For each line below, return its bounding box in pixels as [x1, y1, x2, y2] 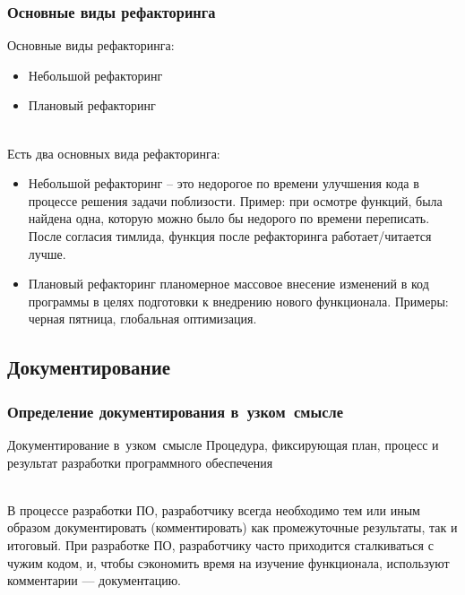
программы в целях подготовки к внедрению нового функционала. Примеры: [28, 291, 449, 310]
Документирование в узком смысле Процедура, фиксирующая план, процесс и [7, 435, 439, 453]
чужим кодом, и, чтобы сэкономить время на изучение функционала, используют [7, 553, 450, 572]
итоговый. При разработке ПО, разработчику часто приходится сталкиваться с [7, 535, 434, 554]
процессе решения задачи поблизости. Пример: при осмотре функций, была [28, 191, 443, 210]
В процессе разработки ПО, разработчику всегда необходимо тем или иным [7, 500, 420, 519]
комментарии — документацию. [7, 571, 182, 590]
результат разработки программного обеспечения [7, 453, 273, 471]
